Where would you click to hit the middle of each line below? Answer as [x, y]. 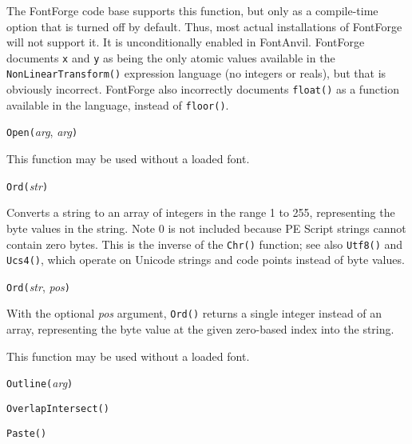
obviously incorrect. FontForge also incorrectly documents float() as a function [203, 89]
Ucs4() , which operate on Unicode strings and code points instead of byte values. [206, 260]
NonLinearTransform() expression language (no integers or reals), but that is [196, 73]
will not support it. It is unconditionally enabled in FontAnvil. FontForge [186, 42]
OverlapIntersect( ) [58, 408]
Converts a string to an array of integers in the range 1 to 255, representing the [201, 212]
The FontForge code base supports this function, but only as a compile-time [192, 10]
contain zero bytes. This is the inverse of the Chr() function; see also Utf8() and [205, 244]
